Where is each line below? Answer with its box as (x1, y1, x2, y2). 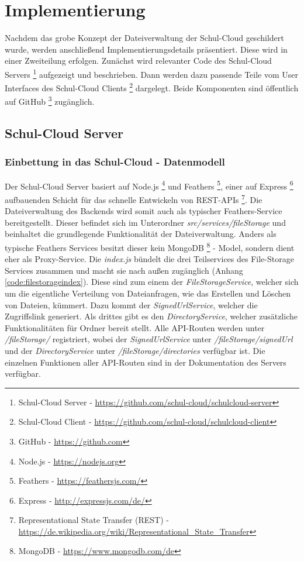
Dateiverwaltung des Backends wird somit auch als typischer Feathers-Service (5, 205, 282, 217)
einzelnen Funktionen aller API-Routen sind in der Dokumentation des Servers (5, 356, 286, 368)
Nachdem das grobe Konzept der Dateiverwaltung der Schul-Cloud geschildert (5, 32, 284, 44)
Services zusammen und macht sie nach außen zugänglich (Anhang (5, 264, 243, 276)
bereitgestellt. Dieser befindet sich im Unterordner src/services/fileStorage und (5, 216, 286, 228)
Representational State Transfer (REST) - (18, 514, 169, 526)
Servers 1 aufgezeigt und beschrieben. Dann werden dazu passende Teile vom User (5, 66, 299, 80)
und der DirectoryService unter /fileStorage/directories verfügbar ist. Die (5, 344, 265, 356)
